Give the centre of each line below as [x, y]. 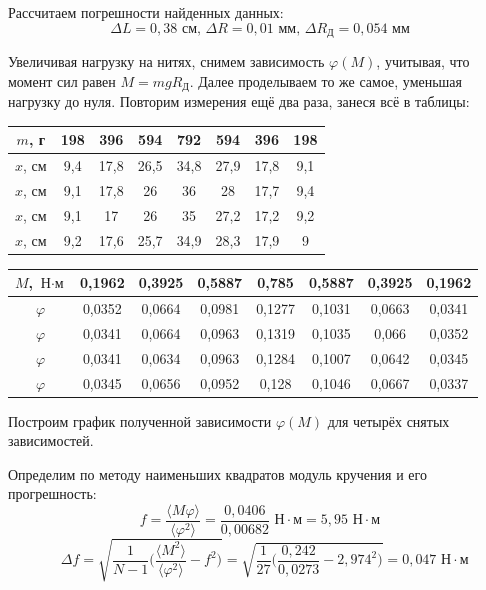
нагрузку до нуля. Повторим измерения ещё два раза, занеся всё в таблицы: [239, 101]
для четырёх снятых [388, 420]
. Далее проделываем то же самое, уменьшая [326, 80]
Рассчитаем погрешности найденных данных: [146, 12]
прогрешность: [52, 493]
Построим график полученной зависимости [140, 420]
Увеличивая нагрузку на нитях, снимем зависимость [166, 61]
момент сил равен [62, 80]
